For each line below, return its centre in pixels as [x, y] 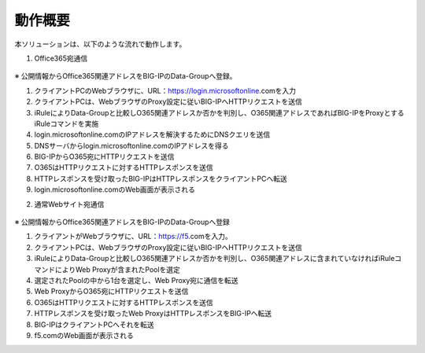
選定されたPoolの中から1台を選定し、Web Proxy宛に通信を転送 [137, 280]
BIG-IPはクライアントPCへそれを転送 [94, 324]
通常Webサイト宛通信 [69, 204]
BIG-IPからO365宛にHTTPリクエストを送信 [104, 156]
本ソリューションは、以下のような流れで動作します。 [100, 44]
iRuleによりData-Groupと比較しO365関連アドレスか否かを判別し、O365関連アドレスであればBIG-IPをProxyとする [219, 112]
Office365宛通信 [61, 58]
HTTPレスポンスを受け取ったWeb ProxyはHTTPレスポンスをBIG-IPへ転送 [153, 314]
